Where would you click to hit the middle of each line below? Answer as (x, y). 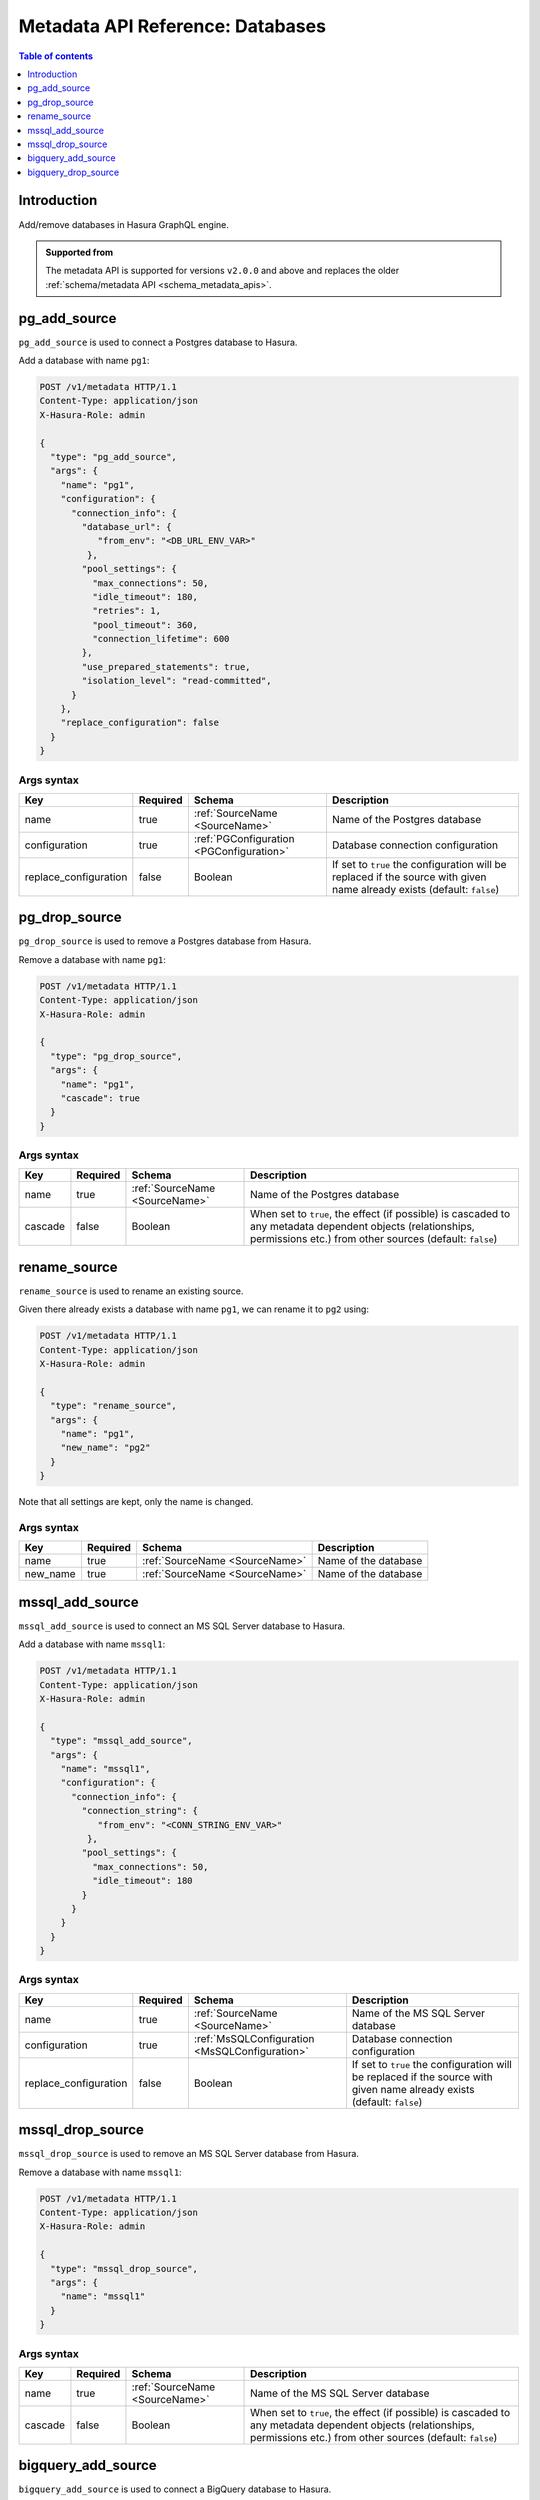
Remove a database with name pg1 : (92, 959)
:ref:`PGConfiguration (244, 838)
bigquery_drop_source (73, 172)
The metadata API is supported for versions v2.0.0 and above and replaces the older (222, 271)
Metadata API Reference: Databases (172, 26)
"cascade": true (100, 1098)
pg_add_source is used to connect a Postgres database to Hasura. (158, 342)
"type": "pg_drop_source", (116, 1056)
